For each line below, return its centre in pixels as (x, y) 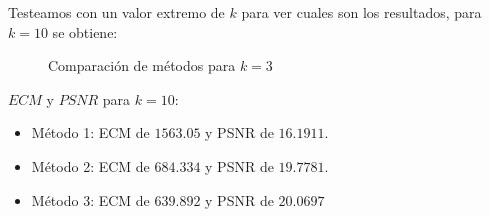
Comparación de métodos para (142, 65)
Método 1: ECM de (90, 132)
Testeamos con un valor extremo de (116, 12)
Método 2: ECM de (90, 165)
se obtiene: (85, 31)
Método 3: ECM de (90, 199)
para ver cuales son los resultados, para (361, 12)
